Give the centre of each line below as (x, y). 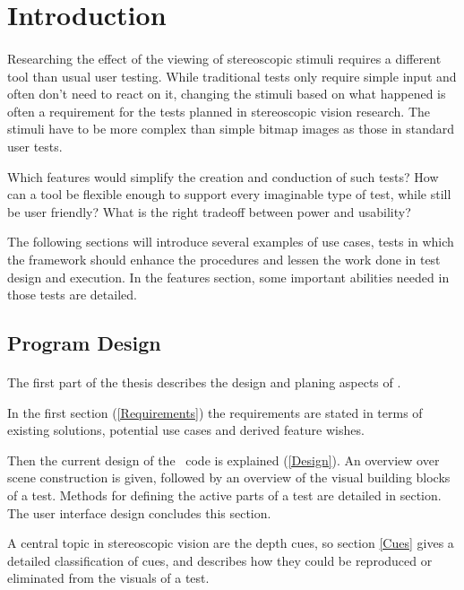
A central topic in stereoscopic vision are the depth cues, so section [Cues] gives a (231, 543)
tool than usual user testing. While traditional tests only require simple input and (232, 76)
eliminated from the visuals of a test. (108, 578)
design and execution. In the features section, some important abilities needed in (228, 277)
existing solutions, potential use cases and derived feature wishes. (186, 430)
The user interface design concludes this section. (139, 512)
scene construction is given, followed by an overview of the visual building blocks (229, 477)
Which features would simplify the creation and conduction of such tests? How (223, 176)
